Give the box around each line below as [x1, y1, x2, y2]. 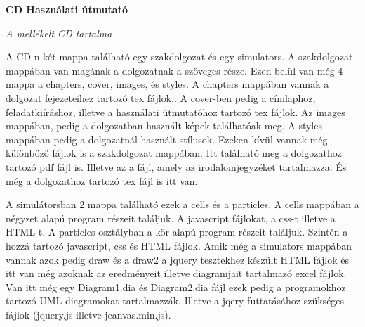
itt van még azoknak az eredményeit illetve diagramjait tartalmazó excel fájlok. [6, 266, 347, 281]
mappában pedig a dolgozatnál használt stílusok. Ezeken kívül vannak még [6, 132, 328, 146]
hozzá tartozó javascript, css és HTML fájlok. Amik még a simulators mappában [6, 238, 352, 252]
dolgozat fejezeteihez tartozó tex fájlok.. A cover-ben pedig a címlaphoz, [6, 90, 316, 105]
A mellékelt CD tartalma [6, 25, 112, 40]
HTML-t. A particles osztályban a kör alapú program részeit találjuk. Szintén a [6, 224, 348, 239]
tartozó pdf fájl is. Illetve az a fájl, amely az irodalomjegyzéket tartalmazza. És [6, 159, 347, 174]
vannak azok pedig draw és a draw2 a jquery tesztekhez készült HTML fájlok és [6, 252, 350, 267]
